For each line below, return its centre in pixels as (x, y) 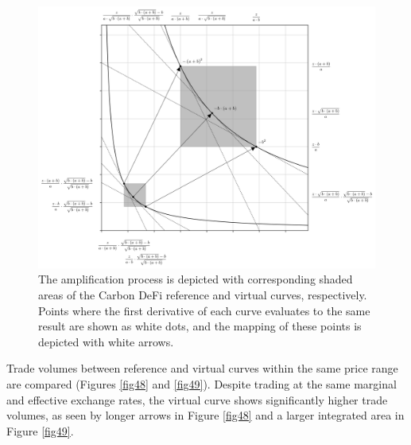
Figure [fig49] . (40, 430)
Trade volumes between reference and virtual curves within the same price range (202, 368)
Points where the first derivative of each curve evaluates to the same (204, 310)
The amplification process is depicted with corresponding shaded (196, 279)
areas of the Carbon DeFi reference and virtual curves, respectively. (203, 294)
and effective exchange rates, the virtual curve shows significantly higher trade (197, 399)
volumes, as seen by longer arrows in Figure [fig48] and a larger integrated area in (205, 415)
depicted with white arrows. (106, 341)
